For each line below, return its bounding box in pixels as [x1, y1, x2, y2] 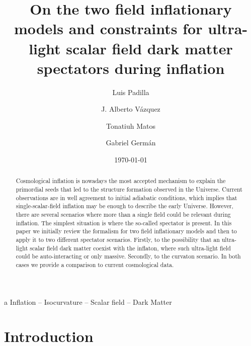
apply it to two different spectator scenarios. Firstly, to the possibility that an [16, 235, 220, 244]
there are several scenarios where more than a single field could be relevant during [16, 210, 231, 219]
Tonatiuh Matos [106, 120, 156, 131]
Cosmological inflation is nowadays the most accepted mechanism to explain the [16, 177, 226, 185]
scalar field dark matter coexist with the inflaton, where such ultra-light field [30, 243, 231, 252]
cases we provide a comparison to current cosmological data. [16, 261, 174, 269]
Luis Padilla [112, 86, 149, 97]
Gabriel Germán [106, 137, 156, 148]
